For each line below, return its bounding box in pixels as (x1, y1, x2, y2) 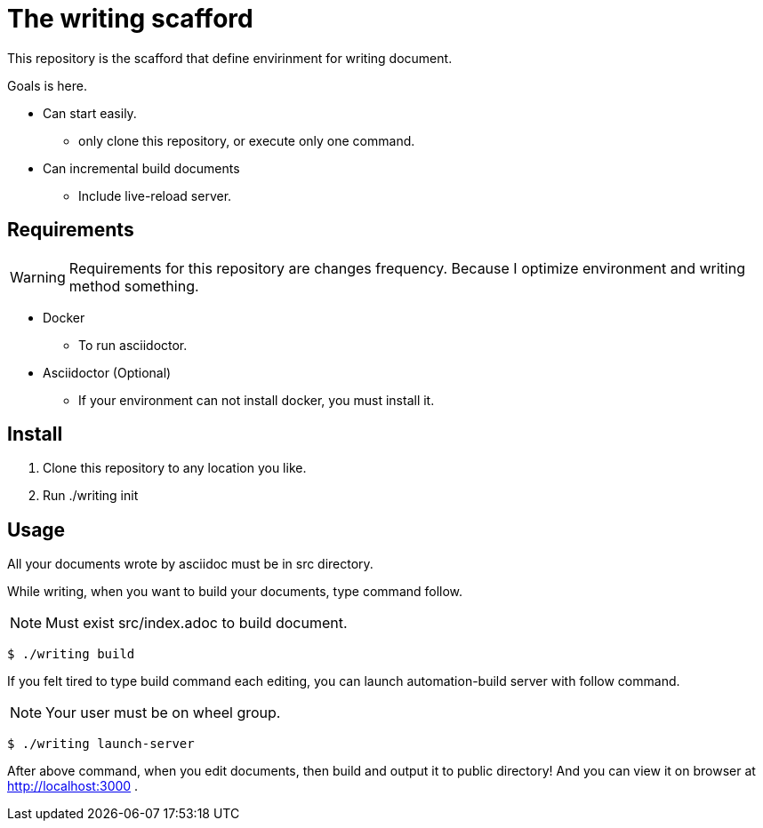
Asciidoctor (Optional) (43, 364, 172, 380)
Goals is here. (7, 77, 87, 93)
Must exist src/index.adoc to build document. (45, 614, 348, 633)
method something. (68, 276, 199, 295)
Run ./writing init (43, 488, 139, 504)
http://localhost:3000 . (7, 778, 139, 794)
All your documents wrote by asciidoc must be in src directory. (7, 556, 373, 572)
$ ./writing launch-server (7, 736, 195, 752)
